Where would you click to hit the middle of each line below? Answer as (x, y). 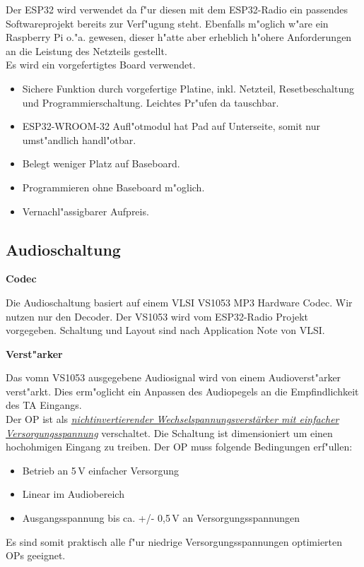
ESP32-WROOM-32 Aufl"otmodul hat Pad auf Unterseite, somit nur (171, 126)
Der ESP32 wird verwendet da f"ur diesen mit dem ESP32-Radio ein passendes (177, 9)
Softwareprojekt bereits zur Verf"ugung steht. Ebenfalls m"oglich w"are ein (167, 23)
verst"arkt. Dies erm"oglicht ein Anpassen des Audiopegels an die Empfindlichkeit (182, 391)
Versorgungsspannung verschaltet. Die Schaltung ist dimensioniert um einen (169, 432)
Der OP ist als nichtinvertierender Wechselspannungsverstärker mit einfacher (172, 419)
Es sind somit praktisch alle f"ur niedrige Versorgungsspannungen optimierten (174, 541)
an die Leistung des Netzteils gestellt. (87, 50)
